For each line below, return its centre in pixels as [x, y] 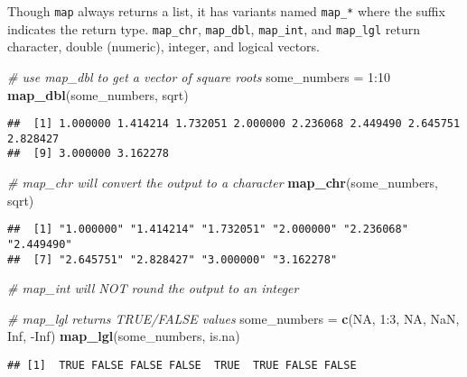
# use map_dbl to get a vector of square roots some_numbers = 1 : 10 [199, 76]
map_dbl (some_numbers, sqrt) [98, 94]
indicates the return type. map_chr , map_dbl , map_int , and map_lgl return [214, 28]
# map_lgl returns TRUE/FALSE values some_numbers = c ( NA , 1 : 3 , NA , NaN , [233, 318]
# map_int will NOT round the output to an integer [153, 288]
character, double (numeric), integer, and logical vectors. [163, 46]
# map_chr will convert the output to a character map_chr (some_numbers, [223, 183]
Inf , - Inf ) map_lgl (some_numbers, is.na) [124, 336]
